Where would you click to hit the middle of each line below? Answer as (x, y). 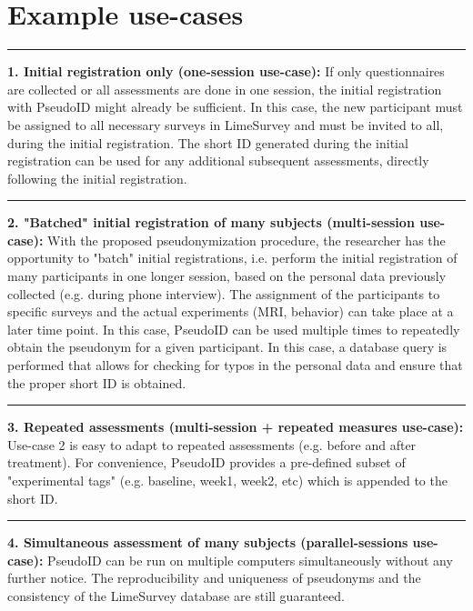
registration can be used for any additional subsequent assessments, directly (218, 160)
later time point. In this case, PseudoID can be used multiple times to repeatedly (234, 329)
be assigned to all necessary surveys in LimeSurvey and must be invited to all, (226, 124)
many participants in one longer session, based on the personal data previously (227, 276)
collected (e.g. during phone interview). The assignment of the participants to (224, 293)
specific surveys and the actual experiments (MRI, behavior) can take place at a (231, 311)
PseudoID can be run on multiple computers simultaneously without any (250, 560)
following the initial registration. (97, 178)
